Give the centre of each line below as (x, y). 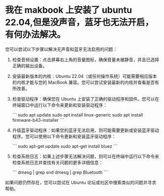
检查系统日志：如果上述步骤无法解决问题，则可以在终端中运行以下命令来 (85, 156)
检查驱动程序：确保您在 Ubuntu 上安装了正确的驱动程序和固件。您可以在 (86, 99)
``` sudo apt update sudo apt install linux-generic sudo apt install (78, 115)
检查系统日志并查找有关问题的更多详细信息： (58, 162)
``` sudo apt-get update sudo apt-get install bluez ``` (65, 146)
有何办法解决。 (35, 35)
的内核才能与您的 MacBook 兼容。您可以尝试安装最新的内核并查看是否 (83, 82)
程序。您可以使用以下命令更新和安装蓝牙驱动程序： (64, 136)
